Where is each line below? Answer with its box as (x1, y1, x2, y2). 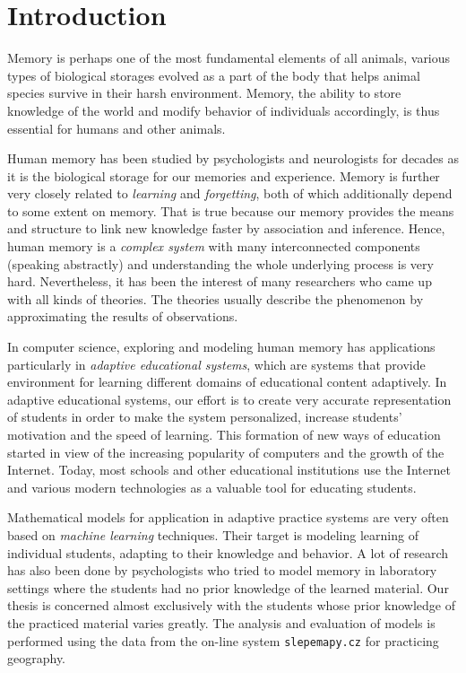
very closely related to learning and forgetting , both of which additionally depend (7, 184, 453, 203)
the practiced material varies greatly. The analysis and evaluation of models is (7, 613, 436, 632)
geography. (7, 649, 66, 668)
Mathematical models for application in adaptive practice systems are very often (7, 508, 449, 527)
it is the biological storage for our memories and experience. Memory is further (7, 166, 440, 185)
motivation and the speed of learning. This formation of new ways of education (7, 425, 441, 443)
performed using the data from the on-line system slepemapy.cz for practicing (7, 631, 439, 650)
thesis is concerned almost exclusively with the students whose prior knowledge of (7, 596, 456, 615)
